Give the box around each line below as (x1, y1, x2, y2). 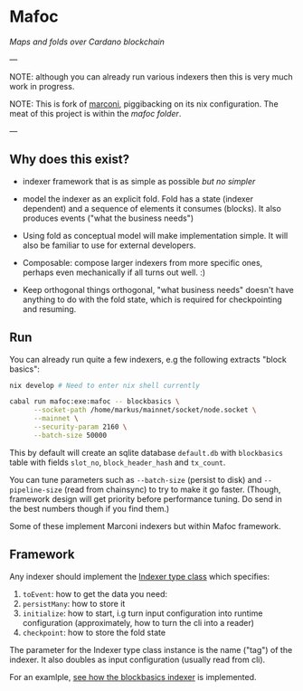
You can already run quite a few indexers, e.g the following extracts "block (9, 354, 287, 364)
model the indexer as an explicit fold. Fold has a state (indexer (22, 193, 254, 204)
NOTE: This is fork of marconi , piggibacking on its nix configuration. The (9, 98, 279, 109)
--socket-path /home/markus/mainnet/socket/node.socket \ (33, 405, 257, 415)
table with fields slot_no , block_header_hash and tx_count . (9, 457, 226, 468)
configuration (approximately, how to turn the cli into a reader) (22, 617, 255, 628)
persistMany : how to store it (22, 598, 126, 609)
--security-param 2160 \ (33, 422, 128, 431)
